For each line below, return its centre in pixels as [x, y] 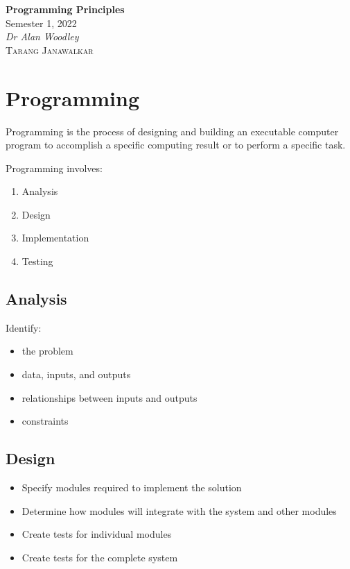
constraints [45, 421]
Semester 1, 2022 [41, 23]
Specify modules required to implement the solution [132, 487]
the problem [47, 351]
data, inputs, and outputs [76, 374]
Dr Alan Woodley [42, 36]
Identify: [24, 327]
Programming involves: [54, 168]
